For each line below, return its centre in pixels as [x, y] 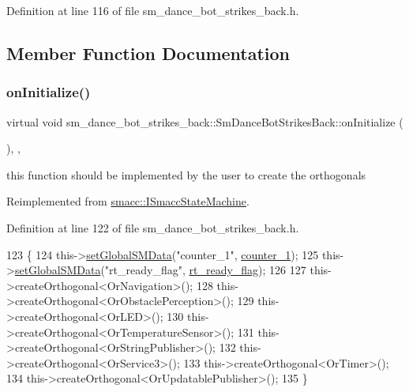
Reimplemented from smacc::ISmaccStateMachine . [128, 201]
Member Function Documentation [148, 53]
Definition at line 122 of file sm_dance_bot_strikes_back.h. [153, 227]
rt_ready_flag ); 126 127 [248, 270]
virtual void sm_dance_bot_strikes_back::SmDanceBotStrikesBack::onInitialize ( [205, 121]
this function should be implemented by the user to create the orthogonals [186, 174]
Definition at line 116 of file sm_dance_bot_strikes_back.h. [153, 10]
